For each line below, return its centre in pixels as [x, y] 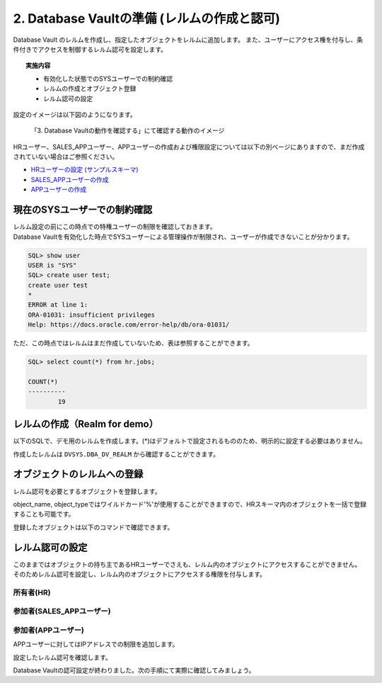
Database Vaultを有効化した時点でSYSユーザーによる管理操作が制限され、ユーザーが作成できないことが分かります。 [183, 237]
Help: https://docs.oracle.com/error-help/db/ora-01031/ [129, 325]
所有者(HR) [32, 592]
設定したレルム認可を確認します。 [63, 657]
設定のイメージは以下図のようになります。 [75, 114]
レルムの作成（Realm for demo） [86, 424]
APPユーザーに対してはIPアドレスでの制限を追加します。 [96, 644]
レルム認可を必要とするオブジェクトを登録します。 [87, 491]
